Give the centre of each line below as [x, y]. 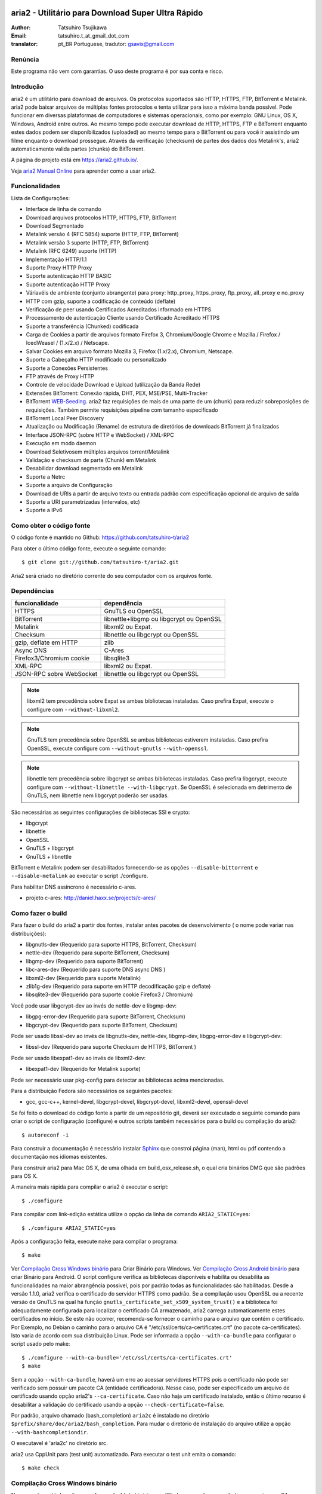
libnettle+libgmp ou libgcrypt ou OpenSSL [163, 619]
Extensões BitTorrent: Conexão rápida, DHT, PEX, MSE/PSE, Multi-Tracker [117, 393]
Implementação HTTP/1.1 [56, 259]
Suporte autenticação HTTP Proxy [68, 284]
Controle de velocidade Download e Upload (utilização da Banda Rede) [113, 385]
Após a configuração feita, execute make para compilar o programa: [95, 1242]
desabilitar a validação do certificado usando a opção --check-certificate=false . [118, 1404]
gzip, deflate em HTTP [46, 642]
